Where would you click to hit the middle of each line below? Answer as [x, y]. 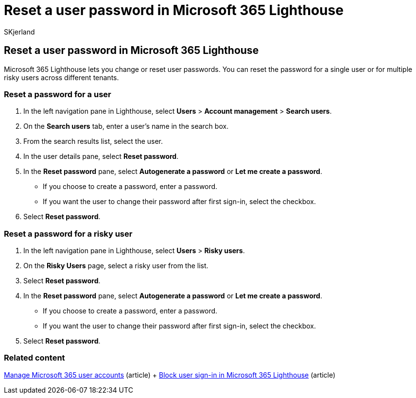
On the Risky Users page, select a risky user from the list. [116, 266]
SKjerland [19, 32]
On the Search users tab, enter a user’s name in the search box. [126, 126]
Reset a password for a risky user [68, 234]
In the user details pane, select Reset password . [101, 156]
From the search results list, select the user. [93, 141]
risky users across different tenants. [61, 77]
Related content [35, 358]
